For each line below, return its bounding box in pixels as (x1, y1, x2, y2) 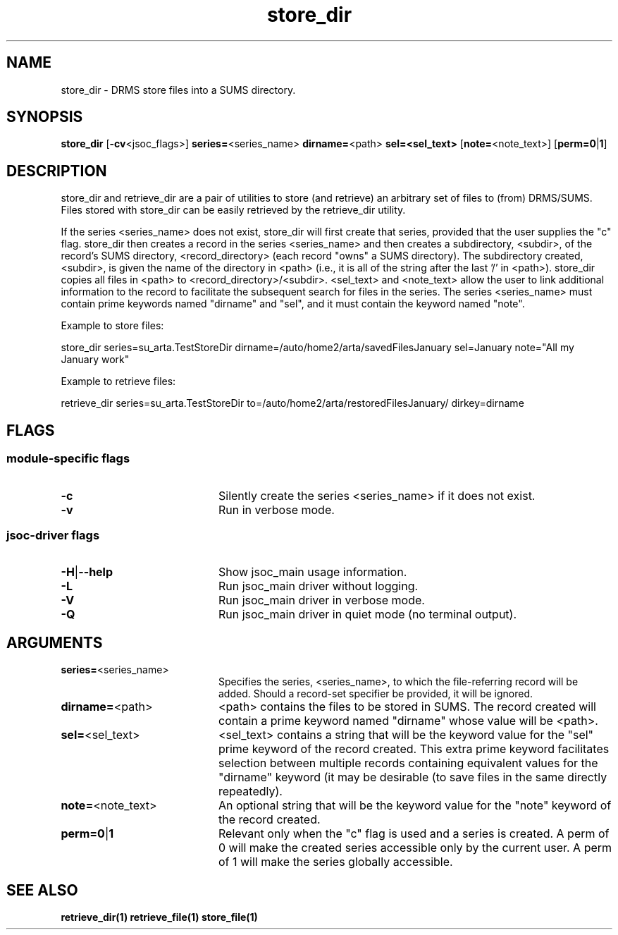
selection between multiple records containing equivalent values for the (218, 756, 598, 771)
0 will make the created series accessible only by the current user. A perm (218, 841, 612, 855)
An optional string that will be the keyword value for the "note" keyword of (218, 798, 612, 813)
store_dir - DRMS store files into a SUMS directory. (61, 83, 296, 96)
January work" (61, 353, 130, 366)
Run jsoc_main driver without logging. (218, 579, 419, 594)
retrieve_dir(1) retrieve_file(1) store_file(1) (61, 910, 258, 923)
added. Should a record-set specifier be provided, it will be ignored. (218, 687, 533, 700)
